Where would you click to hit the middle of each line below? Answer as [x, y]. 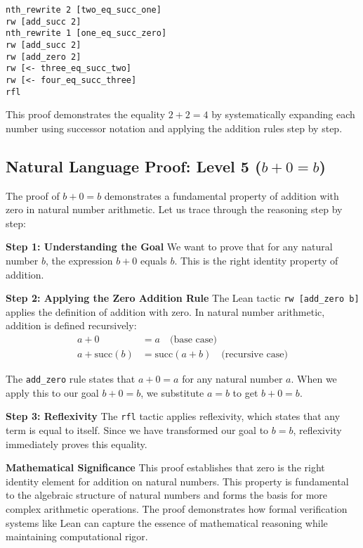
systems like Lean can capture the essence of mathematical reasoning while [167, 522]
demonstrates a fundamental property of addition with [222, 195]
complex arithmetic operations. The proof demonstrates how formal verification [177, 508]
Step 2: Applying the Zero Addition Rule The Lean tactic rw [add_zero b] [183, 298]
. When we [314, 379]
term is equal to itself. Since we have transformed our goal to [137, 430]
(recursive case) [255, 355]
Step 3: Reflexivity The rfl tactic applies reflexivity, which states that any [173, 416]
